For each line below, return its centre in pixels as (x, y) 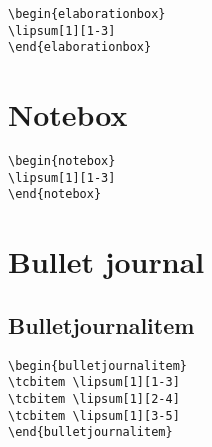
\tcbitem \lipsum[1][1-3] (94, 382)
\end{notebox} (55, 194)
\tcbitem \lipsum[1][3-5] (94, 415)
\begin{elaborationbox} (87, 14)
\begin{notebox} (62, 161)
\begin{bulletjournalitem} (97, 365)
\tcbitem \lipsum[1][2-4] (94, 398)
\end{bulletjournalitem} (90, 432)
